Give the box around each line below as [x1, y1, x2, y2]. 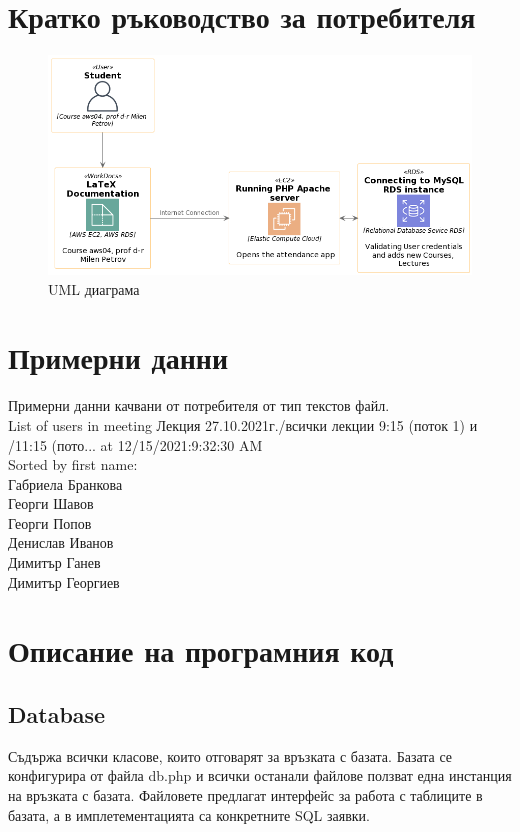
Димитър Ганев [8, 552, 101, 573]
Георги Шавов [8, 493, 94, 514]
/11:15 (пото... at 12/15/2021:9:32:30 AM [8, 434, 263, 455]
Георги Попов [8, 512, 92, 533]
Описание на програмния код [8, 630, 394, 671]
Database [8, 699, 106, 730]
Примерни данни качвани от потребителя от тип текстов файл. [8, 395, 390, 416]
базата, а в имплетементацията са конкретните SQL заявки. [8, 804, 370, 825]
